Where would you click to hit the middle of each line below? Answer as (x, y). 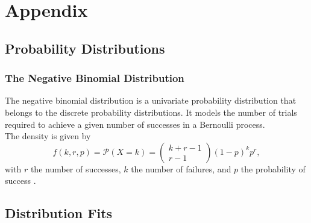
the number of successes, (76, 168)
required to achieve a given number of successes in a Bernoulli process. (135, 124)
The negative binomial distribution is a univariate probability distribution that (151, 100)
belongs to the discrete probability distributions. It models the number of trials (151, 112)
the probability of (273, 168)
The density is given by (48, 136)
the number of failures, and (181, 168)
